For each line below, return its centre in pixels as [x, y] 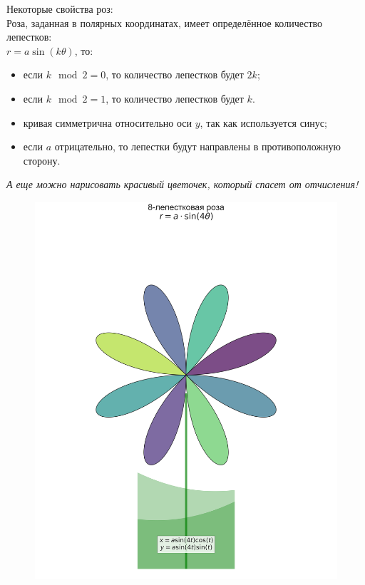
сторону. [42, 160]
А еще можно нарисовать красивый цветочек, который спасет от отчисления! [182, 184]
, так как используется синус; [263, 122]
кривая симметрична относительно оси [108, 122]
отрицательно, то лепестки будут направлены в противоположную [197, 146]
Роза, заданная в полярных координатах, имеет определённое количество [165, 22]
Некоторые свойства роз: [60, 9]
